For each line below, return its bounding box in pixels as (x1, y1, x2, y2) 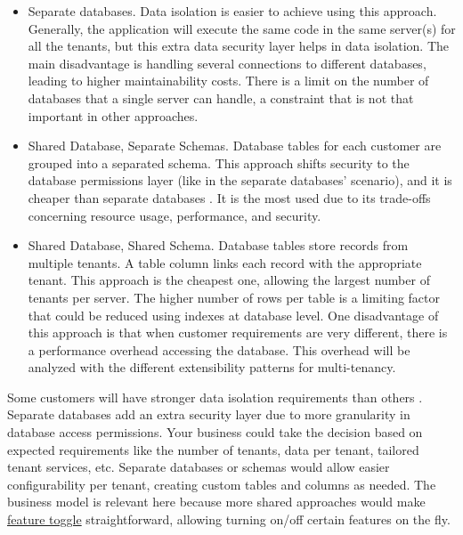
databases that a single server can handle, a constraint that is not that (28, 88, 414, 107)
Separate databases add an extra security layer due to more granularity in (7, 405, 410, 424)
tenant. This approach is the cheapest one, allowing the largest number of (28, 271, 430, 289)
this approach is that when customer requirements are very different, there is (28, 323, 448, 342)
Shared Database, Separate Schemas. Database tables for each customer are (28, 136, 442, 155)
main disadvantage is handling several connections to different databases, (28, 53, 426, 72)
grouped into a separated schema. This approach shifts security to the (28, 153, 410, 172)
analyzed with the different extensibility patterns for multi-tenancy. (28, 358, 396, 377)
